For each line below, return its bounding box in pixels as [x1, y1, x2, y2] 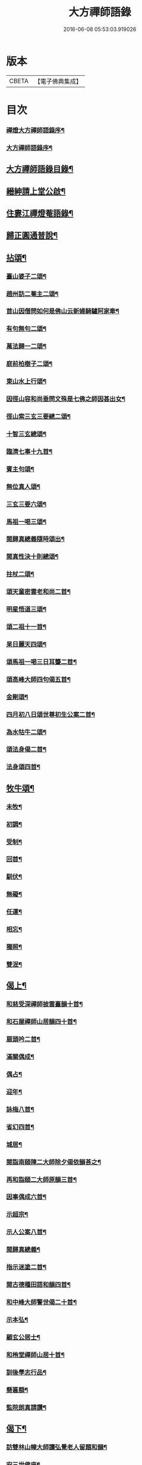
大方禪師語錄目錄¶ [6, 164, 74, 174]
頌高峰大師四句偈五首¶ [6, 675, 71, 683]
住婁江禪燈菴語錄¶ [6, 208, 74, 218]
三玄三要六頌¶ [6, 500, 46, 508]
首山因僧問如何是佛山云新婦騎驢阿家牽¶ [6, 307, 120, 316]
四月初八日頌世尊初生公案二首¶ [6, 710, 95, 718]
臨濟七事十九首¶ [6, 447, 53, 455]
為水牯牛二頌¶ [6, 727, 46, 736]
